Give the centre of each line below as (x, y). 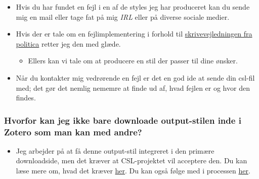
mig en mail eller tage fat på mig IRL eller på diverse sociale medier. (123, 16)
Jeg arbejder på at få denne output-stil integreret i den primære (115, 150)
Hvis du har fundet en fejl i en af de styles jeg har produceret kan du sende (133, 7)
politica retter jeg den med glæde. (68, 43)
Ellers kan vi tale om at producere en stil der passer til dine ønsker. (133, 61)
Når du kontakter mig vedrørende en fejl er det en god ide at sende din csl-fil (135, 77)
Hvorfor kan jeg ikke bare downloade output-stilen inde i (123, 120)
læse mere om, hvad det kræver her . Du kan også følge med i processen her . (133, 171)
